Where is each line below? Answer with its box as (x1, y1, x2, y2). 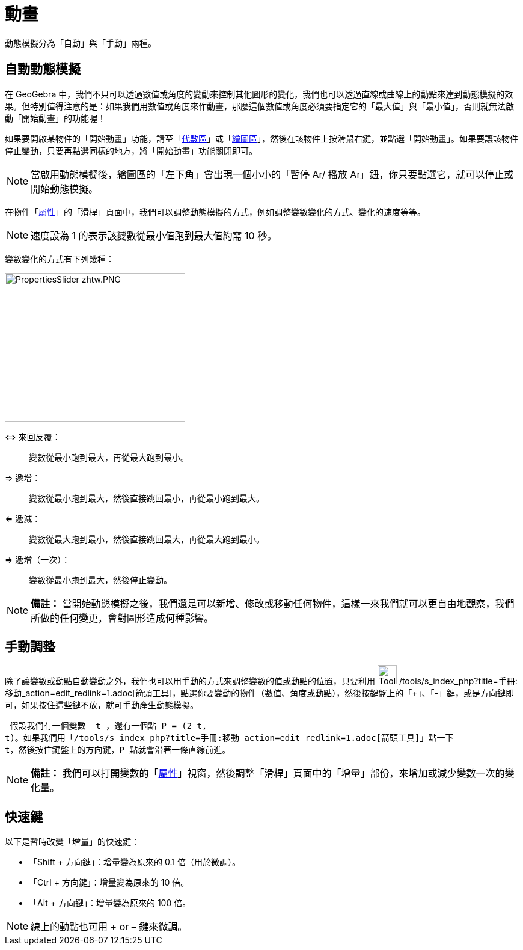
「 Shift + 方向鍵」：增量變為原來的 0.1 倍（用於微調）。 (29, 857, 240, 868)
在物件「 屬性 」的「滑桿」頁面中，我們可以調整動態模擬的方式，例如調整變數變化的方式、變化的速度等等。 (5, 206, 426, 217)
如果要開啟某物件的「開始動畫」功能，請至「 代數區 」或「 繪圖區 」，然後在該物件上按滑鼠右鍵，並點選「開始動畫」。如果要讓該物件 (5, 133, 518, 144)
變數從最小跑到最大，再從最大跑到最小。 (29, 452, 189, 462)
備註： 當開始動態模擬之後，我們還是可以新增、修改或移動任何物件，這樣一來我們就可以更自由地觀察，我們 (31, 597, 515, 610)
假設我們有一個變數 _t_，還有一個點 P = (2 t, (10, 721, 207, 731)
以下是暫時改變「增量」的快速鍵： (5, 836, 139, 847)
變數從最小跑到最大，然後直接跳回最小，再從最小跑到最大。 (29, 492, 265, 503)
